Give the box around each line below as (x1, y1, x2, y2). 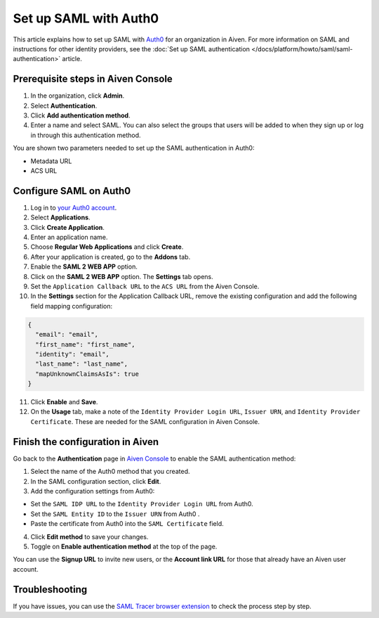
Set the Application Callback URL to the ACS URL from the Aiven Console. (30, 282, 260, 290)
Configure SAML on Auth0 (13, 185, 131, 197)
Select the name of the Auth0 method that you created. (30, 468, 190, 476)
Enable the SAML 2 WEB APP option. (30, 262, 138, 271)
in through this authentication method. (30, 131, 141, 139)
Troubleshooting (13, 584, 88, 596)
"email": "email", (35, 330, 98, 339)
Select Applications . (30, 213, 91, 221)
